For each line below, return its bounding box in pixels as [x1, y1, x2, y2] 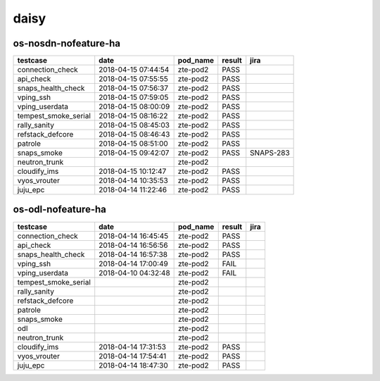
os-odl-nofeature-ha [13, 204, 107, 216]
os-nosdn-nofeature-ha [13, 37, 121, 49]
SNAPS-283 [250, 148, 290, 158]
